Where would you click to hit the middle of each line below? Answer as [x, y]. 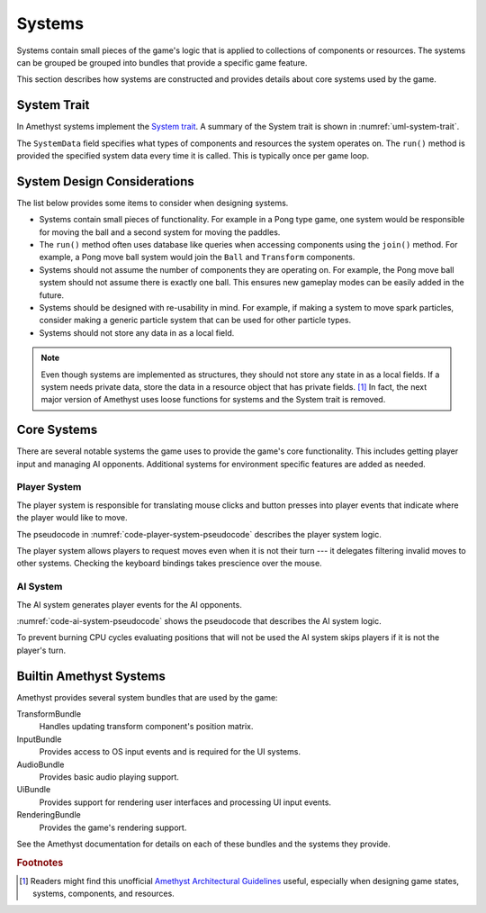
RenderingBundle [49, 815]
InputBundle [39, 739]
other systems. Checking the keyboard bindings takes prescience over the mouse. [170, 564]
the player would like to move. [72, 518]
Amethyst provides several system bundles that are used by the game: [147, 697]
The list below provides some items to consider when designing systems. [153, 203]
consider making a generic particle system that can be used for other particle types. [195, 321]
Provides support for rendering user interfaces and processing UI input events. [185, 802]
